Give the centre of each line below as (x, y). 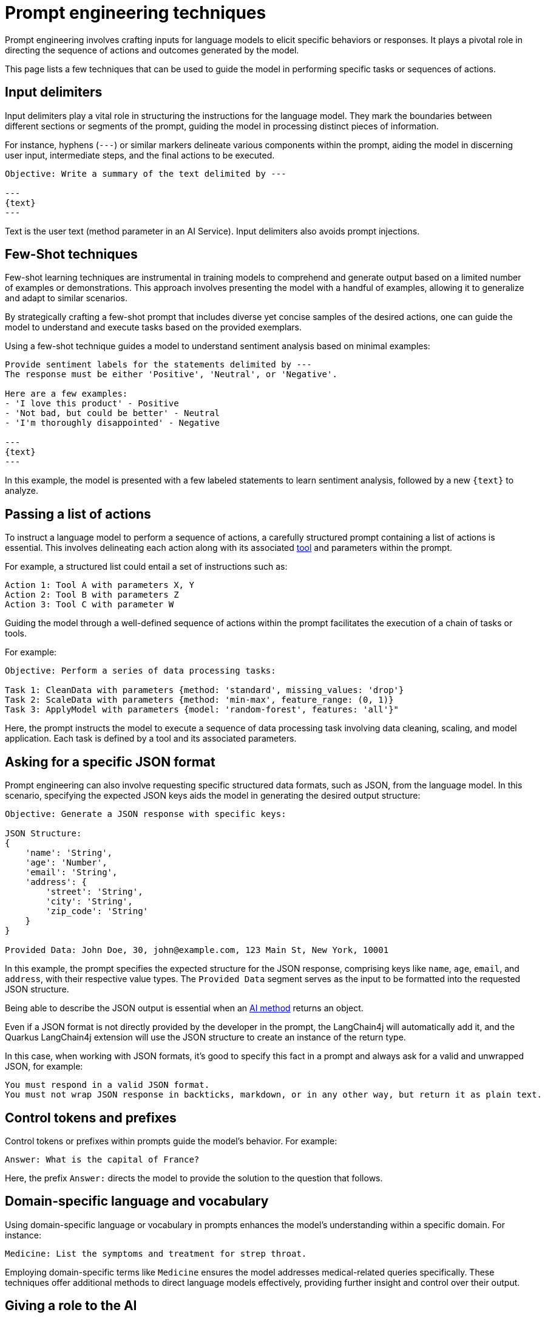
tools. (16, 633)
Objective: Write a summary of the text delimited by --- (146, 173)
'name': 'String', (69, 853)
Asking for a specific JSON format (110, 762)
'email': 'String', (71, 872)
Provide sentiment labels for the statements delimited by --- (158, 365)
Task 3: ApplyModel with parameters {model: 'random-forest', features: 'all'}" (202, 710)
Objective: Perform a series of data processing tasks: (140, 671)
